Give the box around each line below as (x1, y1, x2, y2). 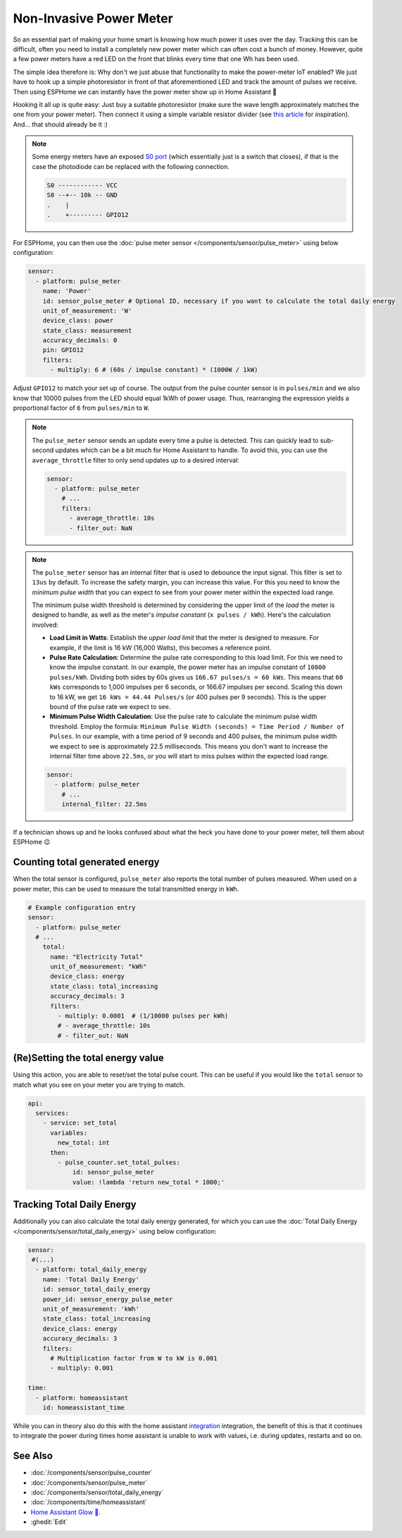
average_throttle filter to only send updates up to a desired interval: (32, 456, 239, 464)
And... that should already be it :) (13, 120, 108, 128)
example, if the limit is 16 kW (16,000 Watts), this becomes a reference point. (49, 643, 272, 651)
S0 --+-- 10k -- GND (46, 191, 118, 199)
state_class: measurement (42, 326, 132, 335)
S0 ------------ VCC (46, 181, 118, 189)
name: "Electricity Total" (50, 953, 144, 961)
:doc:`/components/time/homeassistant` (30, 1498, 147, 1506)
